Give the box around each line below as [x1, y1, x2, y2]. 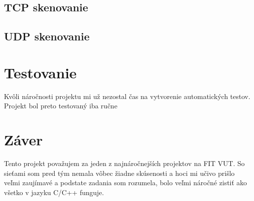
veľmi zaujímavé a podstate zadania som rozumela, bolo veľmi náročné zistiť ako [4, 177, 247, 188]
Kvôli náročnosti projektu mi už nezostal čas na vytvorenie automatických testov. [4, 91, 251, 101]
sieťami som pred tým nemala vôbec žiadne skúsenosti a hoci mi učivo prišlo [4, 167, 235, 178]
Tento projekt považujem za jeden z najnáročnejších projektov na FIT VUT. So [4, 158, 245, 168]
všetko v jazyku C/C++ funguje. [4, 187, 104, 197]
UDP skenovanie [4, 29, 90, 44]
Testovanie [4, 62, 77, 82]
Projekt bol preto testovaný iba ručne [4, 100, 117, 111]
